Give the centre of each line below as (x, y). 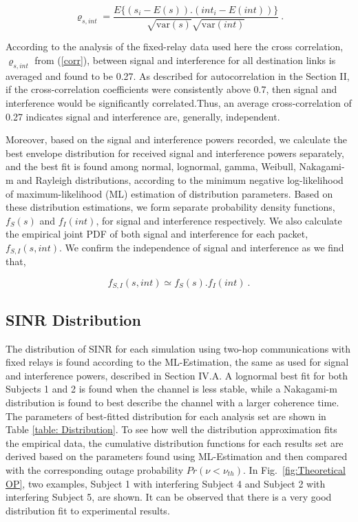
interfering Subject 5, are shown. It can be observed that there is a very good (169, 497)
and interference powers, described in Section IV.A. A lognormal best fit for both (177, 375)
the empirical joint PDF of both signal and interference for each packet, (157, 234)
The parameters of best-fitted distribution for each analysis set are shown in (166, 416)
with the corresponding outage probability (95, 470)
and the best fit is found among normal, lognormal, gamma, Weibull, (151, 166)
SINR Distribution (73, 319)
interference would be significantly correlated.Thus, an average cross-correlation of (179, 103)
